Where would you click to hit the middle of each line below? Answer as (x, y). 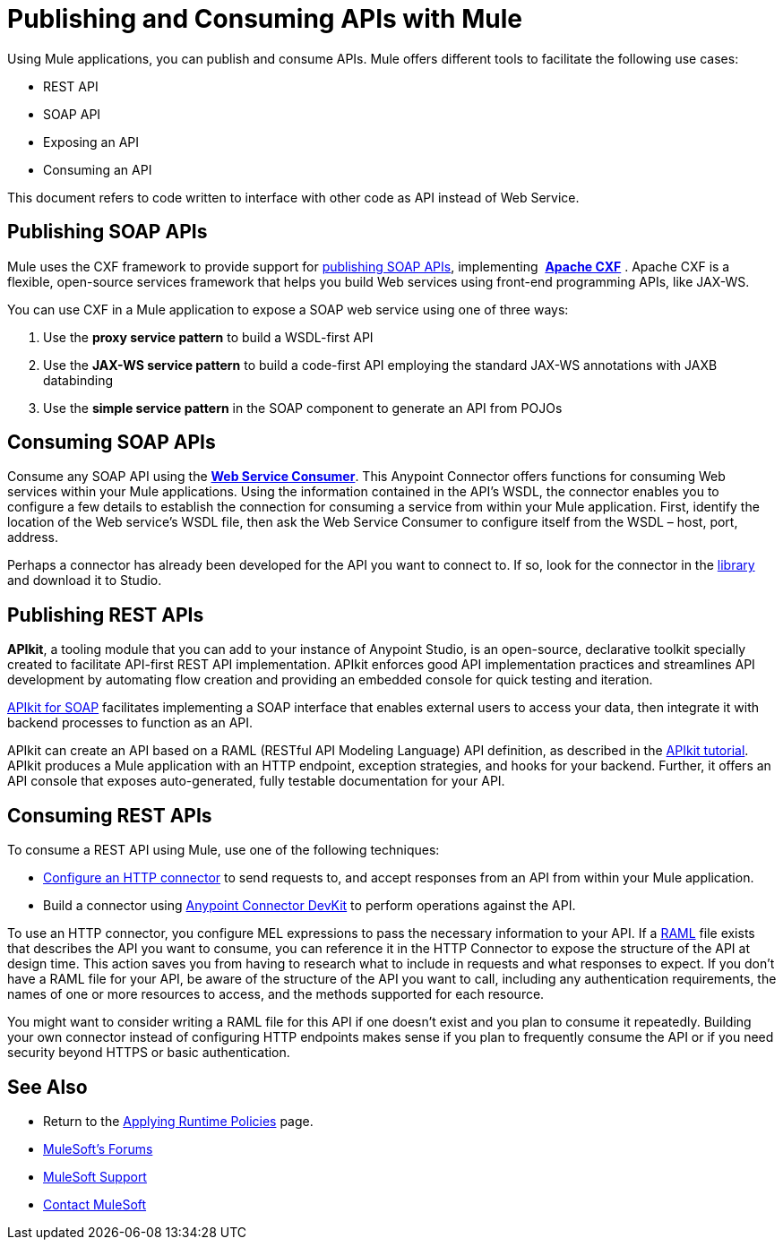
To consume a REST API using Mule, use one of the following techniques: (224, 850)
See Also (47, 1087)
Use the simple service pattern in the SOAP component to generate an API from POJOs (303, 408)
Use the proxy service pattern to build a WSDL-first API (208, 337)
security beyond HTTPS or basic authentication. (149, 1053)
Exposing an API (91, 142)
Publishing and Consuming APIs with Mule (265, 19)
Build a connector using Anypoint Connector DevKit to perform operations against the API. (310, 906)
